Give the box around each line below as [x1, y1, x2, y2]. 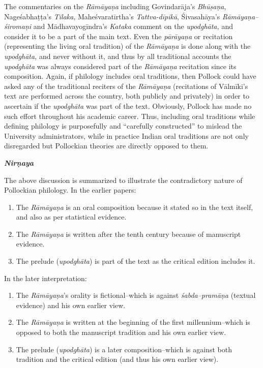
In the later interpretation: [4, 272, 87, 283]
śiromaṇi [4, 21, 32, 32]
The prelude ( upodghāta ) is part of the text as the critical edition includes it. [16, 256, 255, 266]
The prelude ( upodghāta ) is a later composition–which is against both [16, 344, 232, 354]
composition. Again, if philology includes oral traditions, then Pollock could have [4, 71, 256, 81]
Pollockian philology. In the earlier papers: [4, 185, 136, 195]
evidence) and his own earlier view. [16, 299, 126, 310]
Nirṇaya [4, 157, 34, 168]
